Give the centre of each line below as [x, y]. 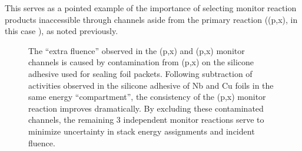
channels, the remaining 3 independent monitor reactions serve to [146, 120]
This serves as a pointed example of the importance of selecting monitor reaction [151, 8]
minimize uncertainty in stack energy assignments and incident [142, 131]
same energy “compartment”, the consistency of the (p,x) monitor [147, 97]
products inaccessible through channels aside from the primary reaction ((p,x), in [151, 19]
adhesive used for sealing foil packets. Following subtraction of [140, 73]
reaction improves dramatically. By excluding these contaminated [146, 108]
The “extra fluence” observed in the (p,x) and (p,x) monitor [137, 50]
